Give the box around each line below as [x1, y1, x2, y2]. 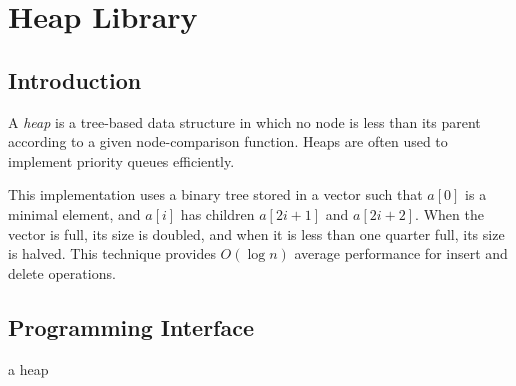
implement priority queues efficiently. [8, 150, 235, 171]
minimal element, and [8, 203, 141, 224]
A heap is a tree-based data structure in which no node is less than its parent [8, 111, 481, 132]
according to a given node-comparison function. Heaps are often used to [8, 131, 448, 152]
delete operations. [8, 262, 116, 283]
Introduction [8, 64, 142, 95]
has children [180, 203, 255, 224]
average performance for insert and [294, 243, 508, 264]
